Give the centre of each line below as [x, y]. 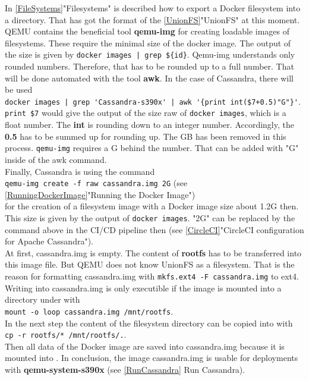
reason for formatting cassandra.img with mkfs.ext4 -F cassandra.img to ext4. [152, 276]
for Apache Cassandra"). [49, 241]
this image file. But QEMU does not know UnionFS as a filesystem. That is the [150, 264]
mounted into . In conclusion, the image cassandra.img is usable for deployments [152, 358]
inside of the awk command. [56, 159]
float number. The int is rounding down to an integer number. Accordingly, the [149, 125]
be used [19, 89]
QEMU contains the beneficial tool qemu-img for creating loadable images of [147, 31]
